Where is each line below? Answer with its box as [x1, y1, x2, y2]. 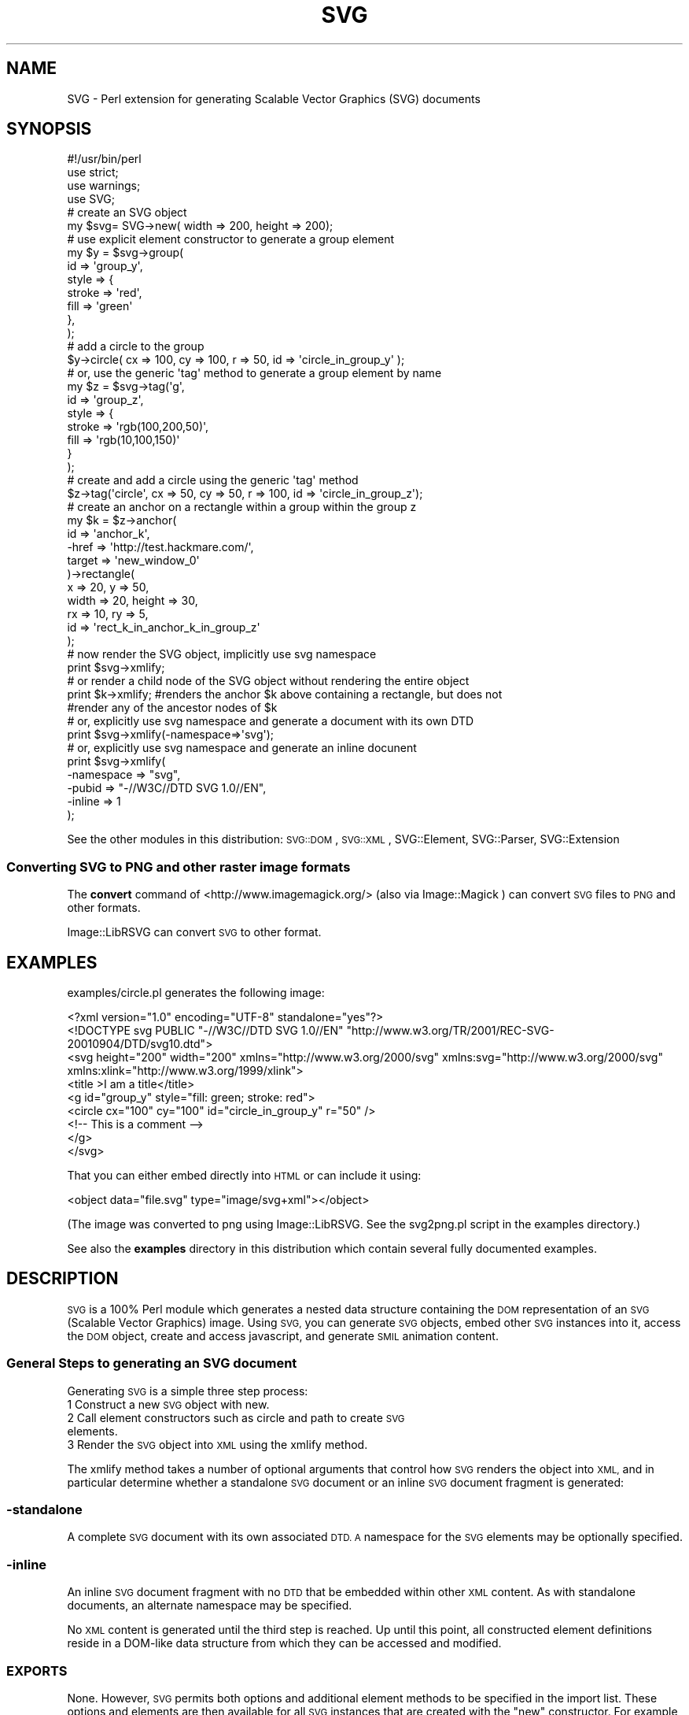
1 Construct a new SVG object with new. [67, 1397, 270, 1411]
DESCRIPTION [6, 1269, 119, 1289]
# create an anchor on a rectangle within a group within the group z [67, 500, 417, 514]
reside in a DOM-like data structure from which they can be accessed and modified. [67, 1636, 502, 1650]
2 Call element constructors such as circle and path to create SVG [67, 1410, 405, 1424]
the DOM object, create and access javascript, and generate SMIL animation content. [67, 1328, 499, 1343]
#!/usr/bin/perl [67, 152, 142, 166]
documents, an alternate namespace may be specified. [67, 1598, 352, 1613]
